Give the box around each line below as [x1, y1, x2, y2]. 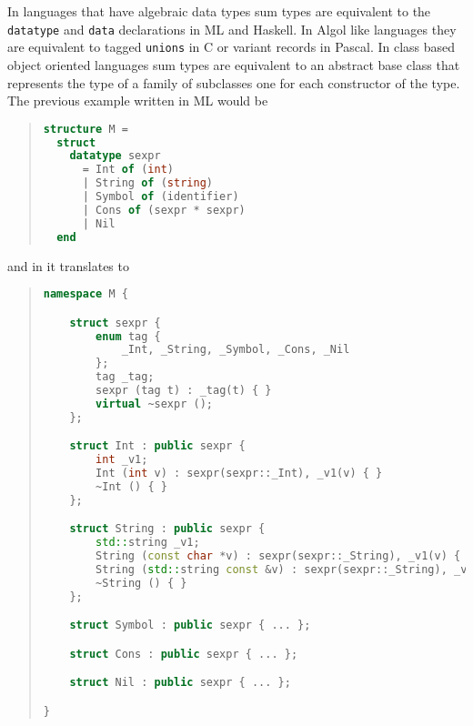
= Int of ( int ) [82, 163, 175, 176]
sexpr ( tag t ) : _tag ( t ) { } [96, 384, 272, 398]
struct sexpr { [69, 316, 161, 329]
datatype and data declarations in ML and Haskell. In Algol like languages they [7, 19, 457, 38]
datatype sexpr [69, 149, 161, 163]
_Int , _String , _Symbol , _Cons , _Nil [121, 343, 350, 357]
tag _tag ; [96, 370, 155, 384]
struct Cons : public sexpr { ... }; [69, 647, 298, 660]
